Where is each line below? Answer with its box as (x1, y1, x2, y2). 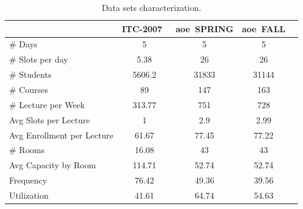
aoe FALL (242, 22, 286, 35)
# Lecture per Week (9, 98, 85, 111)
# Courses (9, 83, 48, 95)
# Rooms (9, 143, 45, 156)
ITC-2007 (121, 22, 163, 35)
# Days (9, 38, 38, 50)
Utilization (9, 188, 49, 201)
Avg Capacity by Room (9, 159, 96, 171)
